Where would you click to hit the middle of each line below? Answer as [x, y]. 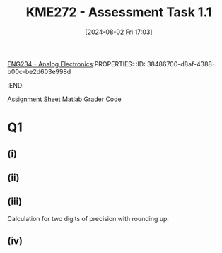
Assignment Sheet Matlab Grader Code [64, 99]
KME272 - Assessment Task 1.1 [119, 12]
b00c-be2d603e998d [39, 71]
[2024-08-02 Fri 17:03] [119, 32]
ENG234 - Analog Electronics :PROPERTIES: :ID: [77, 64]
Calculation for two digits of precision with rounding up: [88, 218]
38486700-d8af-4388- [181, 64]
